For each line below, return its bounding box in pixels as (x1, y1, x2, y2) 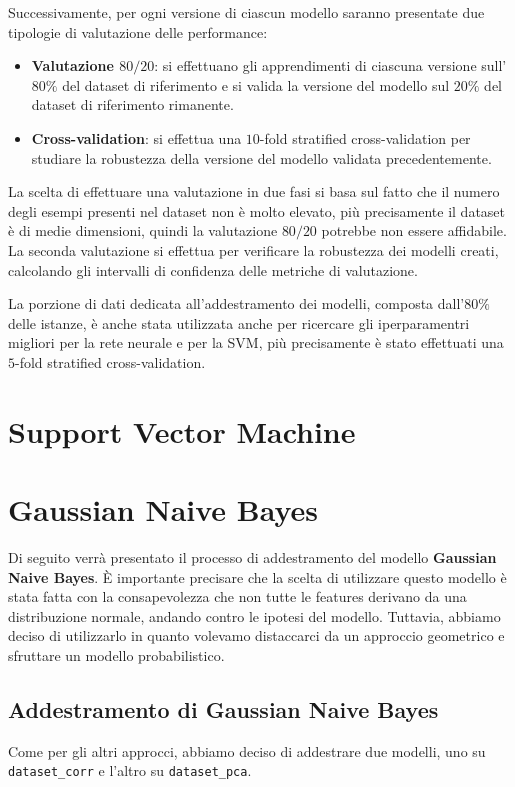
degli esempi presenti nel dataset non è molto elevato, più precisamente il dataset (8, 200, 506, 221)
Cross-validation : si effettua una (31, 127, 242, 148)
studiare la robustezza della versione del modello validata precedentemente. (31, 147, 492, 168)
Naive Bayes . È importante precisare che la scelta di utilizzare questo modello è (8, 566, 507, 587)
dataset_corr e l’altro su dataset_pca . (8, 760, 252, 781)
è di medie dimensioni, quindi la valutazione (8, 220, 278, 241)
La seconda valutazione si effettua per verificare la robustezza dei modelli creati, (8, 239, 499, 260)
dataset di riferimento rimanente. (31, 94, 234, 115)
